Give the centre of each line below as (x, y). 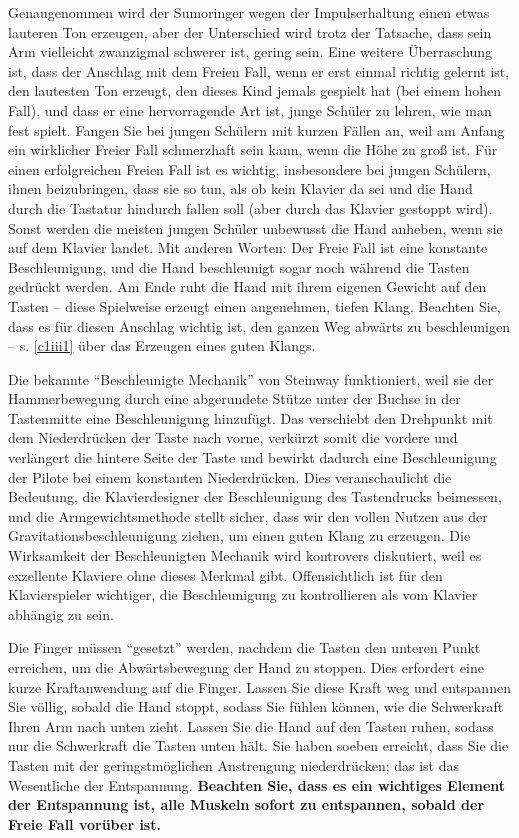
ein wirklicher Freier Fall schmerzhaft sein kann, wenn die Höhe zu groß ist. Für (253, 149)
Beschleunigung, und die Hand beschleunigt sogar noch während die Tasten (239, 266)
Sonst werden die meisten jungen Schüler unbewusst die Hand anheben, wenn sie (255, 227)
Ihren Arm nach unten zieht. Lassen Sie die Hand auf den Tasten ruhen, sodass (251, 725)
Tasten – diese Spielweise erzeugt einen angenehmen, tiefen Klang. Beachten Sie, (254, 305)
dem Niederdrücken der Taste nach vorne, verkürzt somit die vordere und (233, 437)
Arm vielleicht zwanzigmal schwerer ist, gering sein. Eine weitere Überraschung (250, 51)
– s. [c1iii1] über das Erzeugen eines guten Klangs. (162, 345)
